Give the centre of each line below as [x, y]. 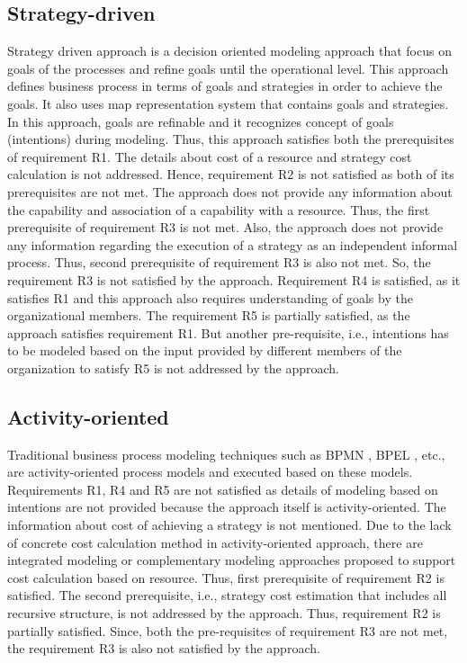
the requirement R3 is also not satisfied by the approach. [164, 648]
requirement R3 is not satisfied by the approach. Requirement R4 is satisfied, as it [234, 279]
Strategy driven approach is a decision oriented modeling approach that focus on [229, 51]
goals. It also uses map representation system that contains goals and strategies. [228, 103]
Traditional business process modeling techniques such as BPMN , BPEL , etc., [226, 454]
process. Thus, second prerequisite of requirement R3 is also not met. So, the [219, 262]
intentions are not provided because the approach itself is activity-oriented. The [227, 507]
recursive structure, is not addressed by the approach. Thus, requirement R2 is [224, 613]
